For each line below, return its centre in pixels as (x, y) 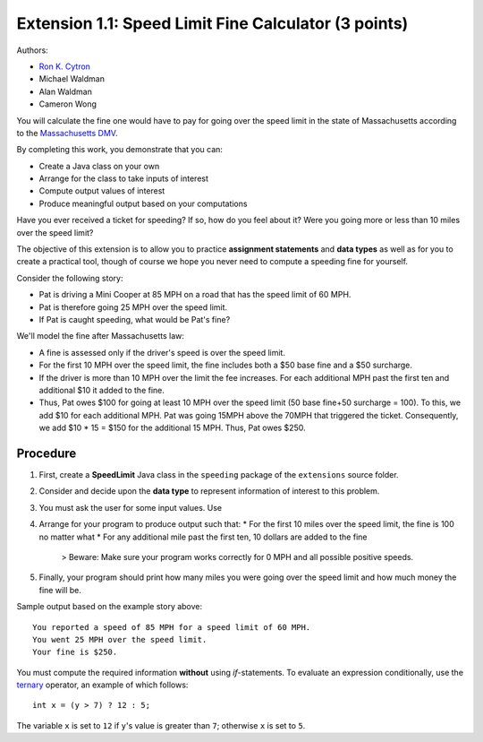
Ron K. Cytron (65, 66)
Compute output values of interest (102, 191)
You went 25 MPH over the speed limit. (120, 639)
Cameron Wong (68, 104)
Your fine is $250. (75, 652)
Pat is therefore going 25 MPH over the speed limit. (133, 307)
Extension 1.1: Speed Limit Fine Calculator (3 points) (212, 23)
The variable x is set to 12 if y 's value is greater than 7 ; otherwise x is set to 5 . (161, 725)
